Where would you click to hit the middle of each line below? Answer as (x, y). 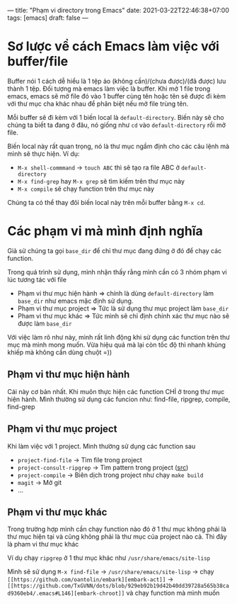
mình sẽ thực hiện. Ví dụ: (44, 153)
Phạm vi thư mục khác (57, 512)
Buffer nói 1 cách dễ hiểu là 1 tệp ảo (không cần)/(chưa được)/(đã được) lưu (117, 81)
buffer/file (38, 61)
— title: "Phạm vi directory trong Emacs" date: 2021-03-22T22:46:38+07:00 (118, 10)
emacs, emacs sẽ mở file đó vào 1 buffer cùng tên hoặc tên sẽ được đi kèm (117, 96)
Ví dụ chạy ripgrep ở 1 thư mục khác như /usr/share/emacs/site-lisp (109, 558)
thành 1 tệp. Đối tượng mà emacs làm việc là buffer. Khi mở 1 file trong (109, 89)
